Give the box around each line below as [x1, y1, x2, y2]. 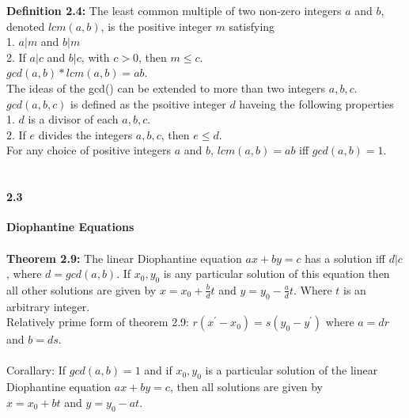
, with [81, 48, 110, 65]
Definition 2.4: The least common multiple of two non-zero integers [6, 2, 342, 18]
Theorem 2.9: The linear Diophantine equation [6, 249, 242, 266]
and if [144, 362, 172, 378]
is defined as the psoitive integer [70, 95, 226, 112]
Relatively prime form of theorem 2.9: [6, 313, 189, 330]
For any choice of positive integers [6, 142, 172, 158]
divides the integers [38, 126, 133, 142]
